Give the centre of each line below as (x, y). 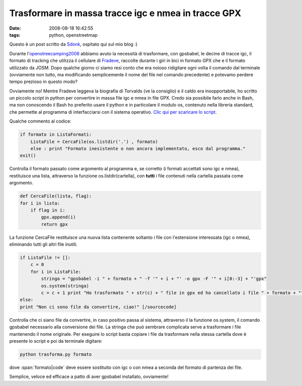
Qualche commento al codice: (40, 121)
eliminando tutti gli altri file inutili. (44, 244)
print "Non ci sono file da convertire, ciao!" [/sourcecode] (98, 307)
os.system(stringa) (65, 286)
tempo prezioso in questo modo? (44, 82)
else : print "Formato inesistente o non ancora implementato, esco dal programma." (138, 149)
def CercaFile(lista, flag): (56, 196)
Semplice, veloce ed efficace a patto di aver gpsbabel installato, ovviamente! (89, 376)
